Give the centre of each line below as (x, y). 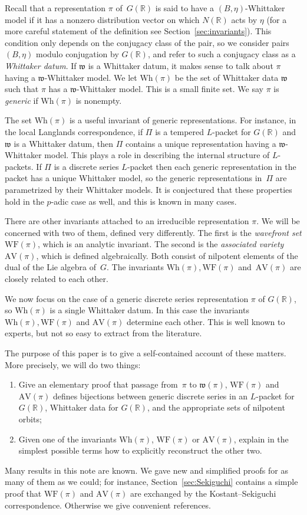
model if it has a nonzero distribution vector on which (102, 19)
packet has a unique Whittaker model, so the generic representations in (133, 178)
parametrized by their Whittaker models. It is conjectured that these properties (148, 189)
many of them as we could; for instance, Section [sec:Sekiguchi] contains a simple (151, 482)
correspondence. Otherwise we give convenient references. (108, 505)
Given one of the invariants (67, 439)
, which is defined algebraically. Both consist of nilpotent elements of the (167, 255)
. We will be (278, 221)
